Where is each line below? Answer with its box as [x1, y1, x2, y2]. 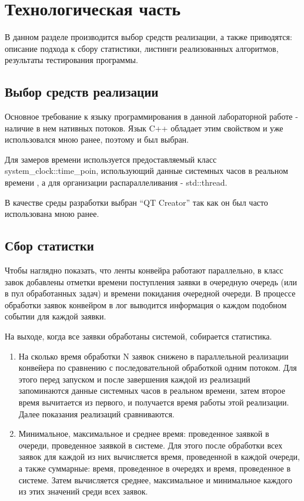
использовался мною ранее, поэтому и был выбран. [5, 133, 189, 146]
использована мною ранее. [5, 207, 99, 220]
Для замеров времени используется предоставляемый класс [5, 153, 217, 165]
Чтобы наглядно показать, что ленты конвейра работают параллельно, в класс [5, 264, 283, 276]
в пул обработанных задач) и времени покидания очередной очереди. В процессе [5, 287, 296, 299]
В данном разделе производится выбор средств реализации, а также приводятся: [5, 31, 292, 43]
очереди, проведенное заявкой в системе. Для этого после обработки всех [18, 439, 283, 451]
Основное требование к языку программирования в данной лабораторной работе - [5, 110, 298, 123]
